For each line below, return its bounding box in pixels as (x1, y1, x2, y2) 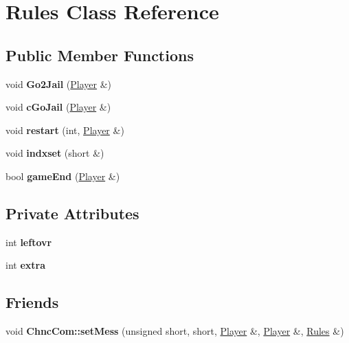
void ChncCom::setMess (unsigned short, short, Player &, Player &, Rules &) (5, 324, 344, 338)
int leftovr (5, 234, 52, 249)
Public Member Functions (5, 44, 194, 65)
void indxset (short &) (5, 146, 104, 160)
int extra (5, 258, 46, 272)
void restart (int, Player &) (5, 122, 124, 137)
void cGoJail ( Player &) (5, 100, 111, 114)
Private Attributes (5, 202, 139, 223)
